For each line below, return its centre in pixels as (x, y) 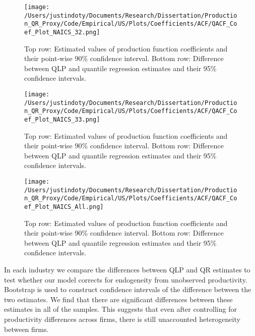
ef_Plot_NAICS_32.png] (62, 32)
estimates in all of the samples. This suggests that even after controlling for (120, 309)
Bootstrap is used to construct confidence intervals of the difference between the (128, 289)
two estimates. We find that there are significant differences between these (118, 299)
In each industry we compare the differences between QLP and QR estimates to (127, 269)
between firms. (26, 329)
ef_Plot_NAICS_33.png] (62, 119)
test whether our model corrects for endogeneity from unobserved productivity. (126, 279)
